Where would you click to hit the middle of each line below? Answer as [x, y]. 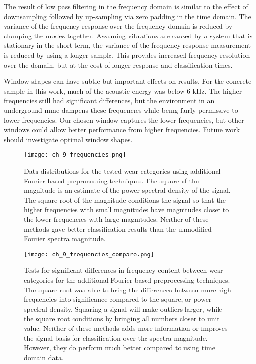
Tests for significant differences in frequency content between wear [124, 270]
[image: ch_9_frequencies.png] [75, 155]
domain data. [44, 357]
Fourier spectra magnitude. [65, 238]
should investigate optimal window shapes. [68, 139]
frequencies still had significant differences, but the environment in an [109, 100]
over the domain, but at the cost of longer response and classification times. [118, 64]
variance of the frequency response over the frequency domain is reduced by [118, 26]
